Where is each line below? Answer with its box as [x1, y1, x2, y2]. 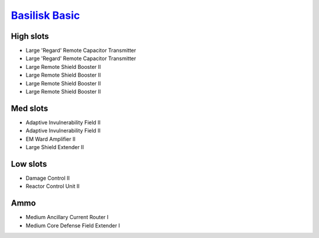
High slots [11, 31, 50, 41]
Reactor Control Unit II [25, 183, 80, 190]
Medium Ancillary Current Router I [25, 214, 109, 221]
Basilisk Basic [11, 9, 80, 22]
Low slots [11, 159, 47, 169]
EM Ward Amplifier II [25, 135, 76, 143]
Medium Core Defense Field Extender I [25, 222, 121, 229]
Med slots [11, 103, 48, 113]
